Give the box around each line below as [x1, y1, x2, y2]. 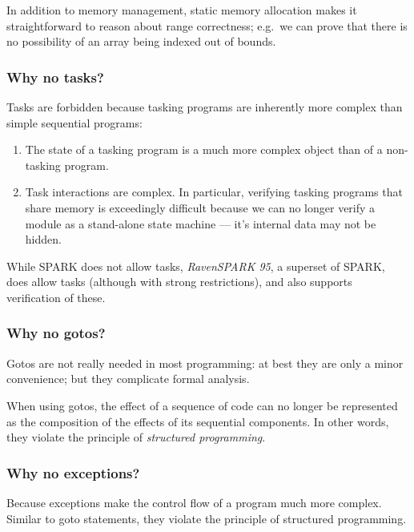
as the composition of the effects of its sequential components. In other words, [6, 413, 389, 429]
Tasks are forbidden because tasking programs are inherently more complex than [6, 99, 403, 115]
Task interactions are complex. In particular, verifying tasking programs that [25, 183, 403, 200]
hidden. [25, 231, 62, 248]
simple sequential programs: [6, 114, 143, 131]
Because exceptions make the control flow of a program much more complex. [6, 494, 382, 510]
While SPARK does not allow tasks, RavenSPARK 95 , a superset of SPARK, [6, 257, 385, 274]
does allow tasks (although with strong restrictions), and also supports [6, 273, 352, 290]
